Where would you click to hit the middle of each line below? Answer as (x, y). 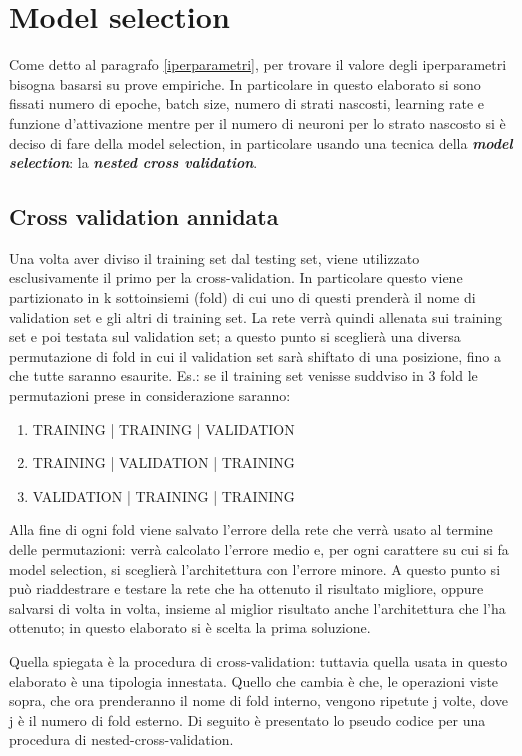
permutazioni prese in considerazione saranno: (150, 395)
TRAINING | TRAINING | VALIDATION (163, 428)
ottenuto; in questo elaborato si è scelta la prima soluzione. (190, 627)
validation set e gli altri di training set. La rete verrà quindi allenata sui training (256, 316)
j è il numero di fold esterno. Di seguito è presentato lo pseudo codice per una (247, 719)
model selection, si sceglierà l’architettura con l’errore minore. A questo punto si (255, 568)
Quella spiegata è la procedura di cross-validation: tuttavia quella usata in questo (258, 660)
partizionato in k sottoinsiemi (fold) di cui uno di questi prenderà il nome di (242, 297)
